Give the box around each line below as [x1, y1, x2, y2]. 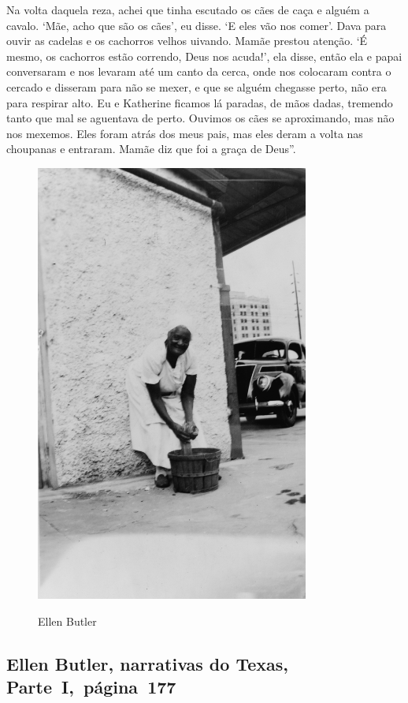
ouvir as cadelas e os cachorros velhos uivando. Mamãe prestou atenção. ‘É [6, 32, 368, 49]
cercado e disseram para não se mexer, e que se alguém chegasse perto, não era [6, 78, 387, 95]
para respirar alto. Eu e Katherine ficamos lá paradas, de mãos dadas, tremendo [6, 94, 393, 110]
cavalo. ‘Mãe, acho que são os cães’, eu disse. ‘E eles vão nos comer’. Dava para [6, 17, 387, 33]
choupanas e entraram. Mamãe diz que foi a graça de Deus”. [6, 140, 296, 157]
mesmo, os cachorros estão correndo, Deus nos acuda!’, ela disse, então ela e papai [6, 47, 402, 64]
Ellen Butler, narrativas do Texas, [6, 651, 288, 675]
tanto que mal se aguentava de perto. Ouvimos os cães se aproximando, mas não [6, 110, 395, 126]
